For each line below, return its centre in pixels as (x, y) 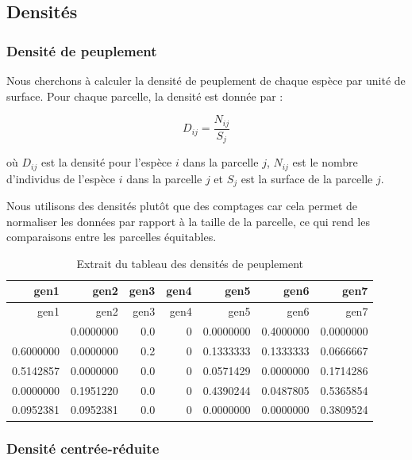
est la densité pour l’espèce (106, 162)
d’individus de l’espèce (61, 178)
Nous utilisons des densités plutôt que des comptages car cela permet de (182, 206)
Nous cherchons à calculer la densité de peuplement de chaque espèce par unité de (206, 80)
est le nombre (325, 162)
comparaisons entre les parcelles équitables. (112, 237)
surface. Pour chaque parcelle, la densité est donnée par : (145, 96)
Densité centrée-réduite (83, 448)
